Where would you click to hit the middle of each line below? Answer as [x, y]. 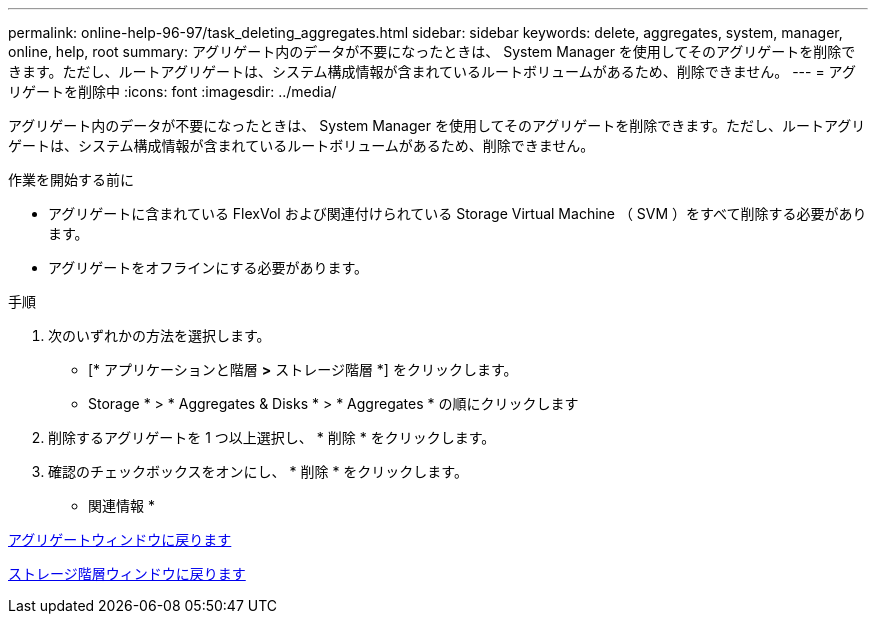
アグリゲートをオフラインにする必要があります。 [208, 267]
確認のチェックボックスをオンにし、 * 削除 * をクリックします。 [258, 471]
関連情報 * [121, 505]
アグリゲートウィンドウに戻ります [120, 539]
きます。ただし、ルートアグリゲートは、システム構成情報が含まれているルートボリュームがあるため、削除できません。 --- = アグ [432, 71]
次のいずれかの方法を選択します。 [159, 335]
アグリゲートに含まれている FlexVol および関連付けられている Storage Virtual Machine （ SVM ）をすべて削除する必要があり [457, 213]
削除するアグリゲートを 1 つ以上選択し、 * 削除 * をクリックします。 [272, 437]
